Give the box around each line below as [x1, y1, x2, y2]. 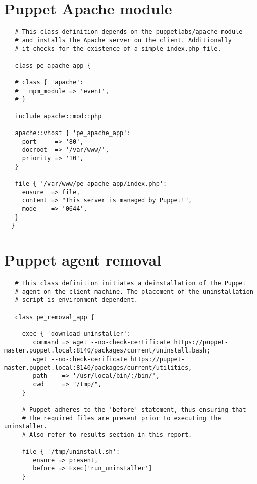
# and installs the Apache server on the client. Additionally [15, 36, 232, 44]
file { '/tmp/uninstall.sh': [22, 448, 120, 456]
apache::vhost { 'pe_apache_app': [15, 129, 131, 137]
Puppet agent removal [4, 249, 162, 270]
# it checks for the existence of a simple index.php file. [15, 45, 221, 53]
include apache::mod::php [15, 112, 102, 120]
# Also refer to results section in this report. [22, 431, 192, 438]
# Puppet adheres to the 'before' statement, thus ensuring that [22, 406, 246, 413]
